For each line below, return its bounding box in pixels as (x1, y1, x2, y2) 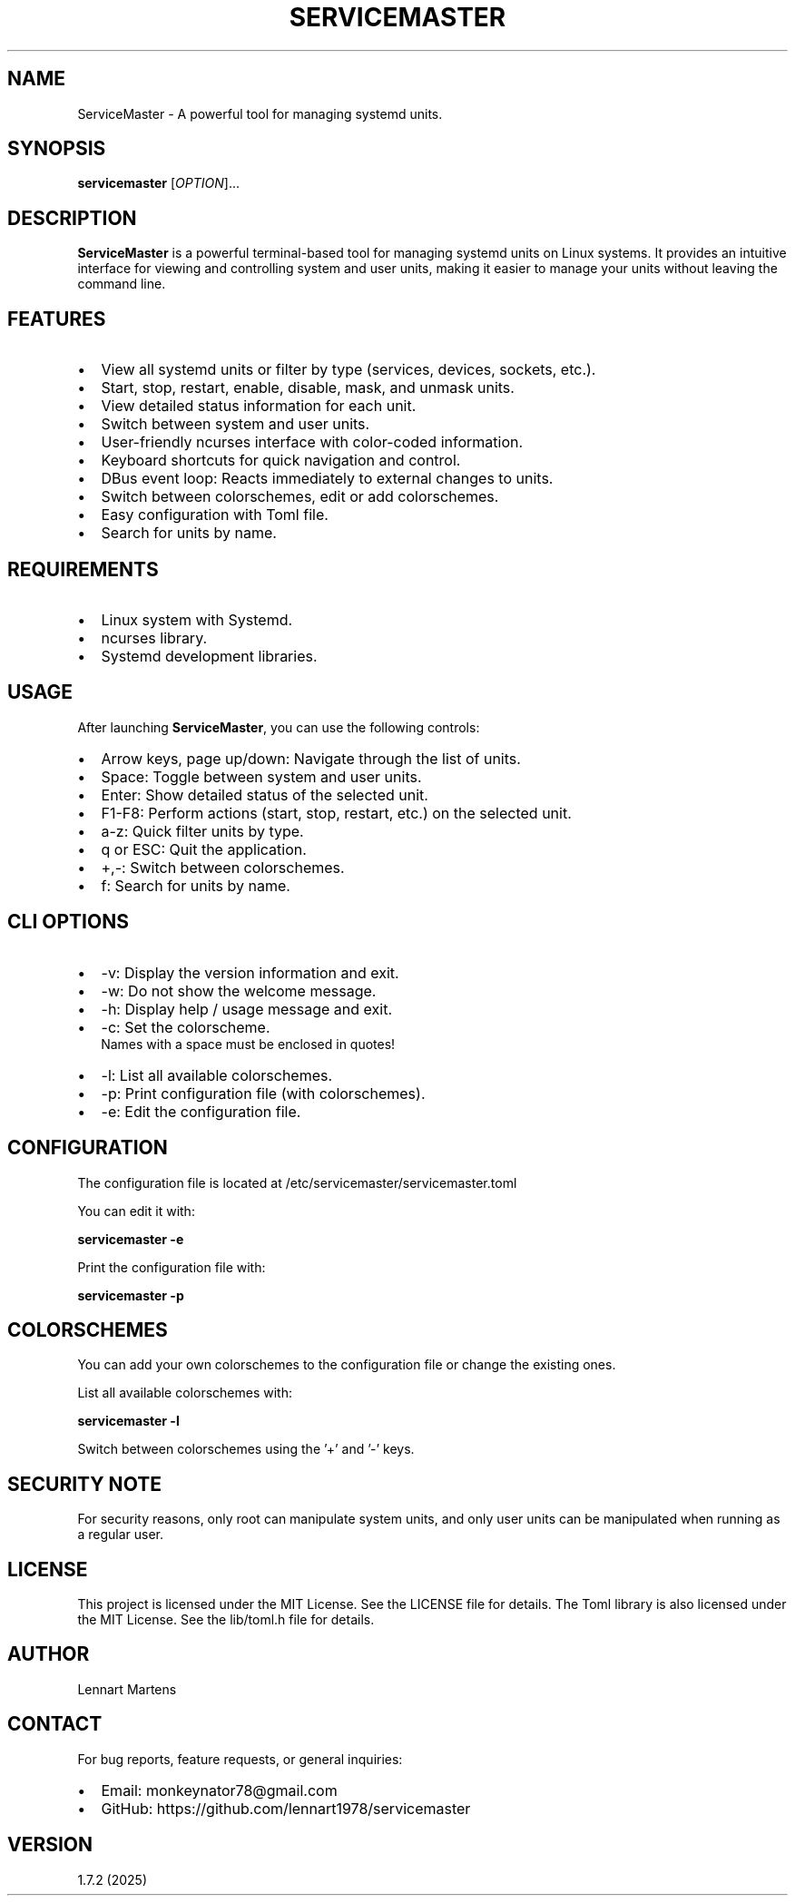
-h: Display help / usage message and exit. (101, 999, 392, 1018)
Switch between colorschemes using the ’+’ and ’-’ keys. (77, 1441, 415, 1457)
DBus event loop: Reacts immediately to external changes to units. (101, 469, 554, 488)
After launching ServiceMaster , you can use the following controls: (77, 719, 480, 735)
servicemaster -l (77, 1413, 180, 1429)
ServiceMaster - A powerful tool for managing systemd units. (77, 105, 443, 122)
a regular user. (77, 1526, 163, 1543)
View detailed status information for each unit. (101, 397, 417, 416)
